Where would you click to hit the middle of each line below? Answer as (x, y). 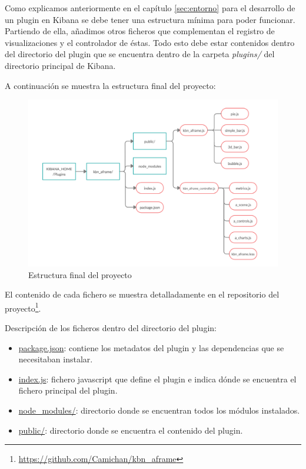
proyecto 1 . (23, 307)
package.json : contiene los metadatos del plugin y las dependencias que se (151, 347)
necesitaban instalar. (56, 359)
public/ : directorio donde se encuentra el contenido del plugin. (131, 430)
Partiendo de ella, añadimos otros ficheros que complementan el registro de (140, 31)
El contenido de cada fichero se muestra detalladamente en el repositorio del (142, 294)
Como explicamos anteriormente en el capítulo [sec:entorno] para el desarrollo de (150, 8)
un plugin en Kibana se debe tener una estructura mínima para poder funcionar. (150, 19)
